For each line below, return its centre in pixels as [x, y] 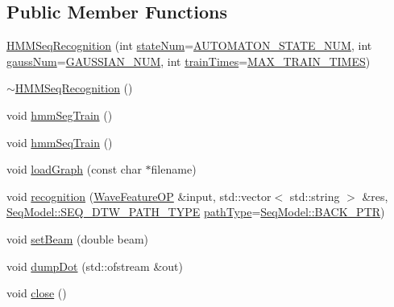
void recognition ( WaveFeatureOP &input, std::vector [139, 196]
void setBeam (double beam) [78, 238]
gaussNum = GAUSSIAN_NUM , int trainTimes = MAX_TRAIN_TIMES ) [189, 61]
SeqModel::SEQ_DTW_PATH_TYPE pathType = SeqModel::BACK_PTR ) [196, 212]
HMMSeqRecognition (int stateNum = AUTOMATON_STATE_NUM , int [189, 45]
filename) [174, 169]
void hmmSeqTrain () [60, 142]
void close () [37, 293]
